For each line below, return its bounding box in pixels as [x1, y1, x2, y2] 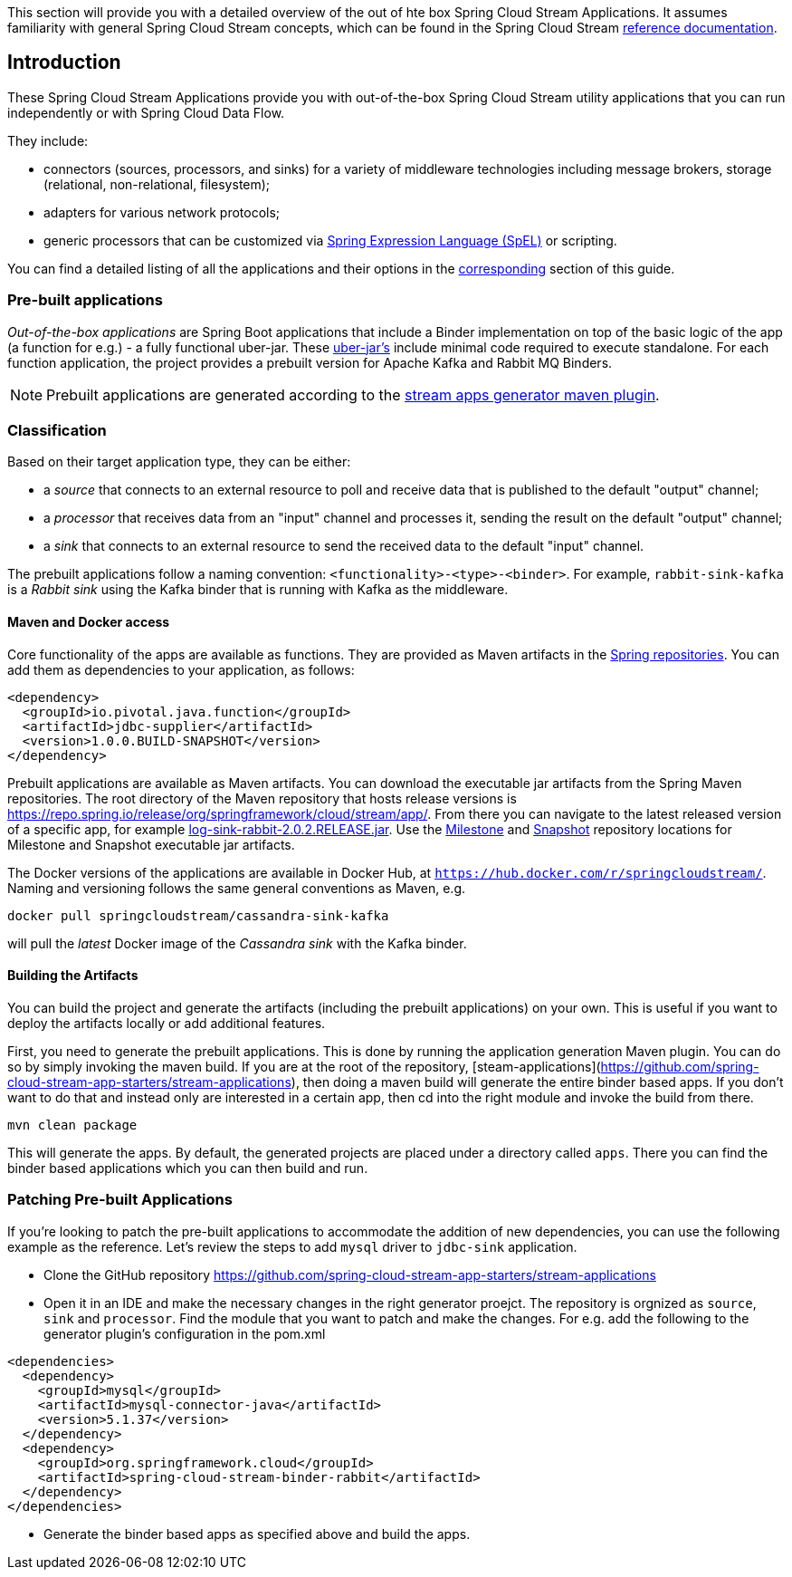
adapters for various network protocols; [43, 204, 281, 220]
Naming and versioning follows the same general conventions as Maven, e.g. [7, 880, 466, 896]
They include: [7, 132, 89, 149]
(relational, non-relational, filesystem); [43, 176, 271, 192]
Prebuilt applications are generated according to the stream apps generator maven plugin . [46, 385, 660, 404]
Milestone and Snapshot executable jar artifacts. [7, 836, 295, 852]
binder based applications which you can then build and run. [7, 1159, 368, 1176]
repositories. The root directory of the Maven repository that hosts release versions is [7, 790, 517, 806]
